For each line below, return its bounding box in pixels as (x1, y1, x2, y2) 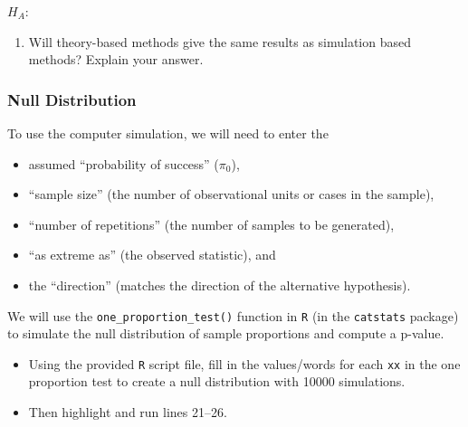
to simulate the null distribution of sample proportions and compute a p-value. (7, 324, 444, 343)
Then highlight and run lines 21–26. (28, 403, 227, 422)
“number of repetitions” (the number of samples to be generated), (28, 214, 395, 233)
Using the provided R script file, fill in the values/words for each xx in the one (28, 354, 461, 373)
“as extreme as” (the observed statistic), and (28, 245, 276, 264)
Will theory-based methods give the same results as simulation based (28, 32, 412, 51)
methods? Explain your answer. (28, 50, 204, 69)
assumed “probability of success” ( (28, 154, 219, 173)
